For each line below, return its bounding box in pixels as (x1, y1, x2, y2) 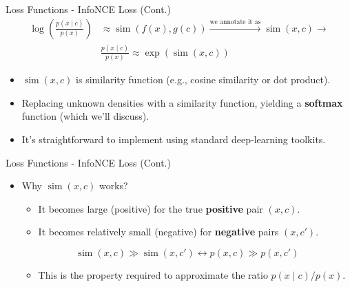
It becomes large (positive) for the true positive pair (38, 201, 263, 215)
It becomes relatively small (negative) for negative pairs (38, 224, 279, 239)
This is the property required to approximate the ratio (38, 268, 268, 282)
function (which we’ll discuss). (21, 109, 149, 123)
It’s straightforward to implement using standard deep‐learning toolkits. (21, 132, 326, 147)
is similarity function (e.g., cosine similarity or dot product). (76, 72, 331, 87)
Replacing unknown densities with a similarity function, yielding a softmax (21, 95, 343, 109)
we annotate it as (209, 18, 261, 25)
